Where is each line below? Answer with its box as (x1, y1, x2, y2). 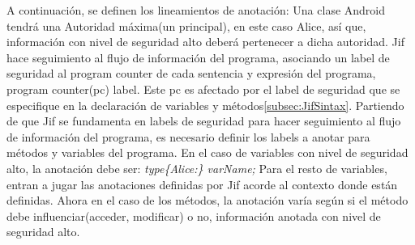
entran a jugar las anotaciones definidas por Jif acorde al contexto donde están (6, 175, 398, 192)
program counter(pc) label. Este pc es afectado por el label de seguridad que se (6, 80, 400, 97)
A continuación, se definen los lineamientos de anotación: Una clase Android (6, 2, 386, 18)
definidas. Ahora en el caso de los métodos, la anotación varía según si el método (6, 192, 409, 209)
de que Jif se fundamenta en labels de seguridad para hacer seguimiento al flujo (6, 112, 401, 129)
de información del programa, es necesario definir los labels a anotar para (6, 128, 370, 145)
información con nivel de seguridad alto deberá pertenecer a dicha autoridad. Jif (6, 33, 404, 50)
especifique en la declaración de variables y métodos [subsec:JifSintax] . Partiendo (6, 96, 404, 113)
